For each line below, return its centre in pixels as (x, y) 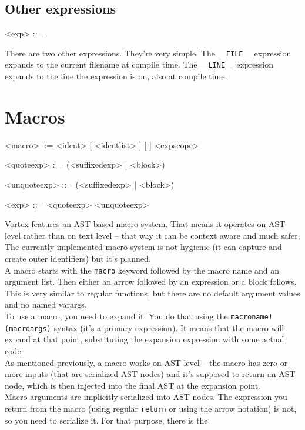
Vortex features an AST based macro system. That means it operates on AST (145, 224)
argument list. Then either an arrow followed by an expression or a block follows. (151, 281)
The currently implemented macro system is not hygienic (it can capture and (143, 247)
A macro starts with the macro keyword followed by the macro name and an (142, 270)
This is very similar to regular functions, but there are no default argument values (152, 293)
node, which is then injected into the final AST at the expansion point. (133, 385)
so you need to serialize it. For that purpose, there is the (106, 420)
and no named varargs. (46, 304)
